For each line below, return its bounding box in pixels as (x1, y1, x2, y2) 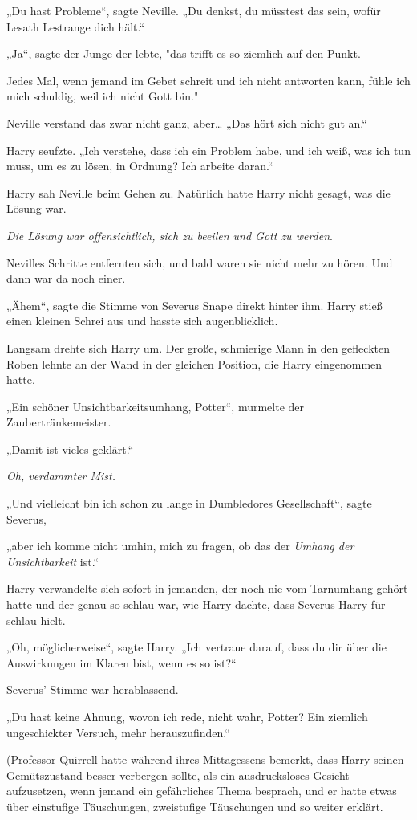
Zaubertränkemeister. (6, 414, 111, 430)
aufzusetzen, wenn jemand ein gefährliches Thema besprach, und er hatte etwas (6, 782, 397, 799)
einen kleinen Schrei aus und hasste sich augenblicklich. (6, 312, 278, 329)
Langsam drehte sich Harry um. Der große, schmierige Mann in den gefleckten (6, 339, 390, 356)
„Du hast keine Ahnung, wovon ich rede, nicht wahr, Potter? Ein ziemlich (6, 708, 368, 724)
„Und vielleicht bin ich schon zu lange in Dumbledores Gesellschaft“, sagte (6, 495, 372, 512)
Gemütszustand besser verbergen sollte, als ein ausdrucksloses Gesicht (6, 766, 350, 783)
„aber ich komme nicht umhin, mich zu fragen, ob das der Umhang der (6, 537, 354, 554)
